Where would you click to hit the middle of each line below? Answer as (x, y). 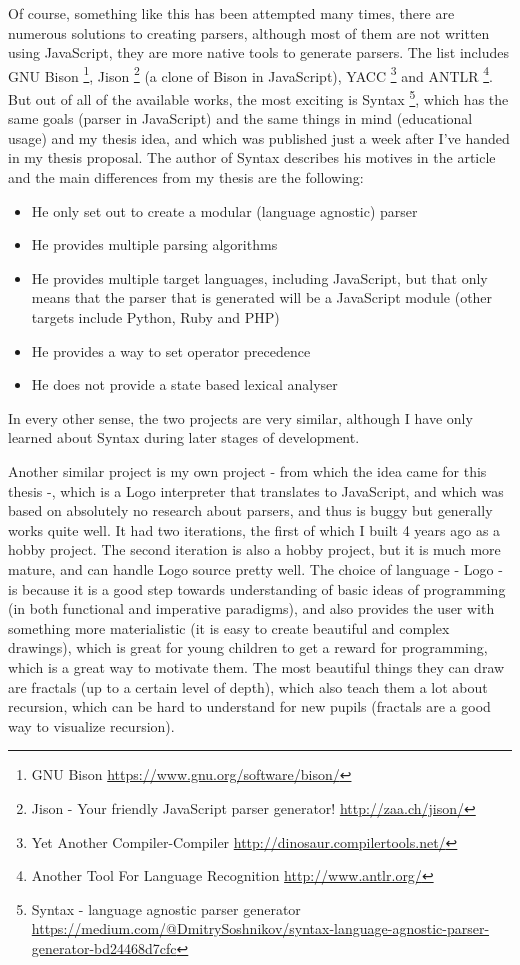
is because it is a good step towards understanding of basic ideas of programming (257, 588)
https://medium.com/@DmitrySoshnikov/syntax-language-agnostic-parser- (260, 928)
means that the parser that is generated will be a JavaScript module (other (262, 297)
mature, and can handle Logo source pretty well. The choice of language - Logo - (255, 568)
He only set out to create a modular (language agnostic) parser (224, 210)
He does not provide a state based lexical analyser (184, 384)
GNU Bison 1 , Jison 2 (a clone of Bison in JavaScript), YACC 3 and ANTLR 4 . (250, 74)
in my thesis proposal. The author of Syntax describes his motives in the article (252, 157)
